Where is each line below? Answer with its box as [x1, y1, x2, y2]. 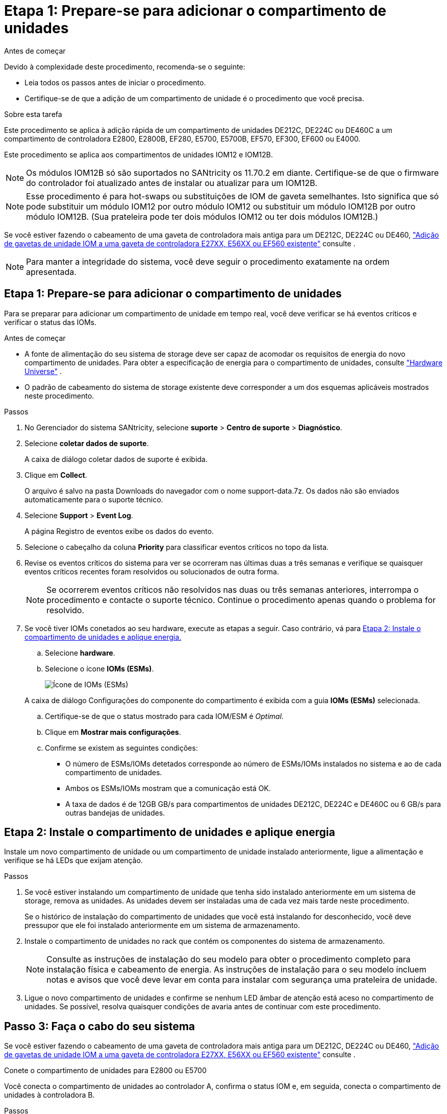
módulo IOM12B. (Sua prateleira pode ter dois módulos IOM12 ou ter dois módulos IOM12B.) [26, 211, 378, 222]
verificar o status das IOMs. [4, 317, 97, 327]
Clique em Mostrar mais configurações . [45, 727, 181, 736]
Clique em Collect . [24, 470, 87, 479]
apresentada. [26, 266, 77, 277]
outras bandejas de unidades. [65, 808, 165, 817]
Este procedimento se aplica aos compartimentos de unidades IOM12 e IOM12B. [4, 150, 273, 159]
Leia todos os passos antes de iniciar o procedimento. [24, 78, 206, 87]
